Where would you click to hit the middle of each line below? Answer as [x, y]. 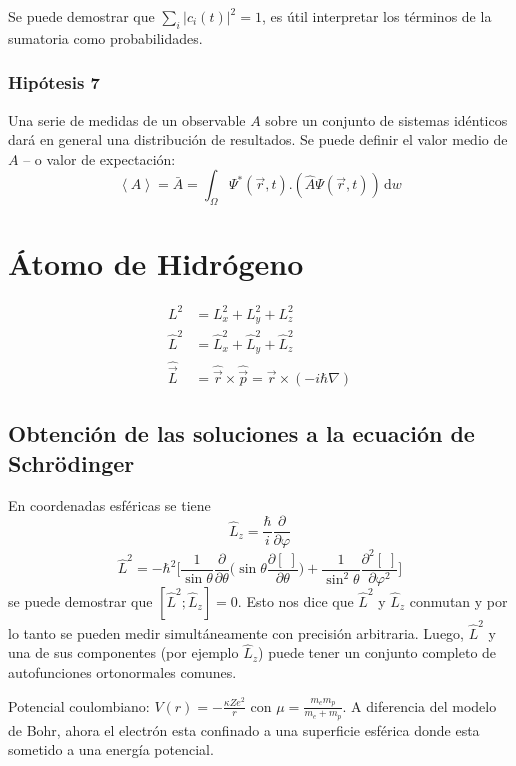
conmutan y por [458, 600]
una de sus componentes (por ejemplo [123, 652]
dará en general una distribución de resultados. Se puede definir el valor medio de [258, 139]
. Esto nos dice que [295, 600]
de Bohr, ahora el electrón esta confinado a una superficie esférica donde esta [244, 729]
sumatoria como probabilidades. [105, 37]
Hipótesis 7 [54, 82]
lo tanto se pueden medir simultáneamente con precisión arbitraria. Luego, [236, 632]
